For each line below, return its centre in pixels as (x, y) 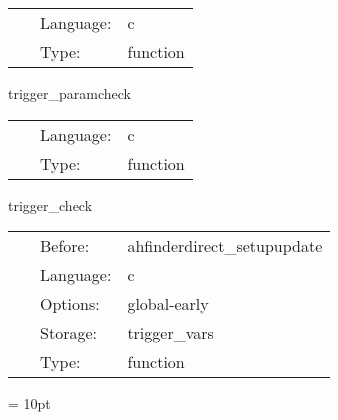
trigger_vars (170, 333)
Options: (70, 304)
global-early (168, 304)
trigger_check (50, 204)
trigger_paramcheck (70, 93)
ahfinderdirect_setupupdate (225, 246)
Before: (65, 246)
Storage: (68, 333)
